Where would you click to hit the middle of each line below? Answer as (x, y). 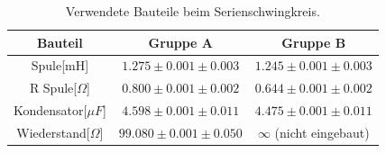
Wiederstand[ (53, 132)
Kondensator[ (51, 110)
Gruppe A (181, 42)
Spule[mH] (60, 65)
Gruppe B (314, 42)
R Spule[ (53, 88)
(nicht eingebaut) (322, 132)
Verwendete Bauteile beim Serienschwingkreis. (193, 11)
